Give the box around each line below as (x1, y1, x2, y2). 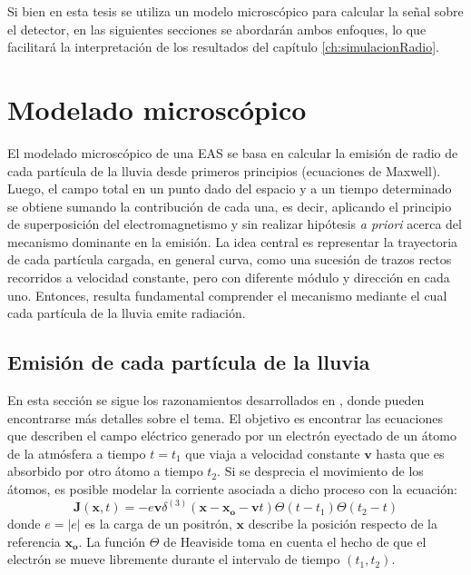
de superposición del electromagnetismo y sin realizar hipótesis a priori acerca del (7, 214, 462, 233)
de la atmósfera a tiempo (7, 443, 146, 462)
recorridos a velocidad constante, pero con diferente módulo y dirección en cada (7, 268, 450, 287)
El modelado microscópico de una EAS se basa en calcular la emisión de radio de (7, 143, 458, 162)
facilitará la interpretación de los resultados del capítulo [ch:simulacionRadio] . (7, 37, 439, 56)
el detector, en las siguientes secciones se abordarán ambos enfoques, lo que (7, 19, 427, 38)
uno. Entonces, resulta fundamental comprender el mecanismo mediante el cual (7, 285, 447, 304)
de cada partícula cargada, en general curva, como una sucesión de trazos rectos (7, 250, 452, 269)
